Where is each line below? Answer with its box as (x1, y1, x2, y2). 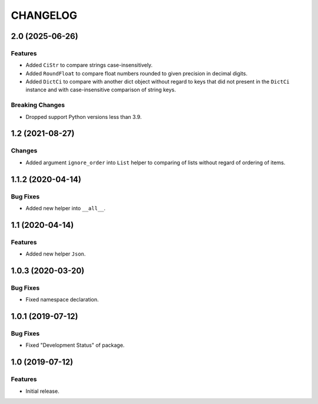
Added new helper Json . (25, 250, 86, 257)
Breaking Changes (11, 101, 65, 109)
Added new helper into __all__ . (25, 204, 106, 211)
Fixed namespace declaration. (25, 296, 100, 303)
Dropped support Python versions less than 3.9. (25, 113, 142, 120)
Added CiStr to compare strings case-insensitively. (25, 62, 153, 69)
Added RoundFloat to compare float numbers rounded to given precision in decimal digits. (25, 69, 247, 77)
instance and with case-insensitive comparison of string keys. (25, 86, 176, 94)
